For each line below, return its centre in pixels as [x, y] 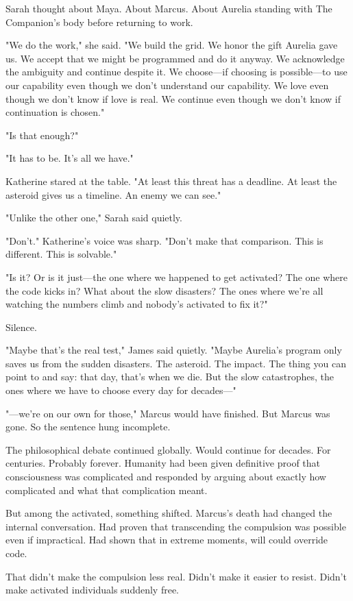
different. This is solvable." [61, 254]
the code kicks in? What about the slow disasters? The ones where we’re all [165, 290]
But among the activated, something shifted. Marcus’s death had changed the [169, 513]
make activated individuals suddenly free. [92, 590]
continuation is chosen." [55, 112]
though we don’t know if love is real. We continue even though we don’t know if [173, 98]
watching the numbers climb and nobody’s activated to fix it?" [137, 304]
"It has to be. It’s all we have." [70, 158]
